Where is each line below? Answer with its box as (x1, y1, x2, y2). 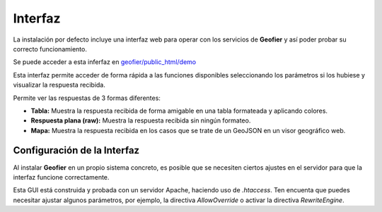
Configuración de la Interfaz (13, 144, 140, 156)
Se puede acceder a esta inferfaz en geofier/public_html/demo (13, 58, 197, 66)
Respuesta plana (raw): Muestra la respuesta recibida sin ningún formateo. (30, 116, 251, 125)
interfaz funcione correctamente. (13, 173, 110, 181)
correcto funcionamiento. (13, 44, 88, 53)
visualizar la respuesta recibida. (13, 81, 106, 89)
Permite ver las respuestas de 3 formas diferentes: (13, 94, 161, 102)
